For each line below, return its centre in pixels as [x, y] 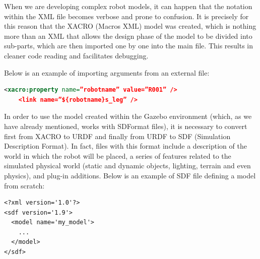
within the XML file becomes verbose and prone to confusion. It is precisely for [126, 16]
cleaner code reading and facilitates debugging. [76, 55]
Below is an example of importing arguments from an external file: [107, 72]
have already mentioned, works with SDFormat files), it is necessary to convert [126, 126]
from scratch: [24, 185]
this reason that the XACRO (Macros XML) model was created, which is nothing [130, 26]
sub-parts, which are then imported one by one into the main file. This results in [129, 46]
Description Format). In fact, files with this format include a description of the [125, 146]
